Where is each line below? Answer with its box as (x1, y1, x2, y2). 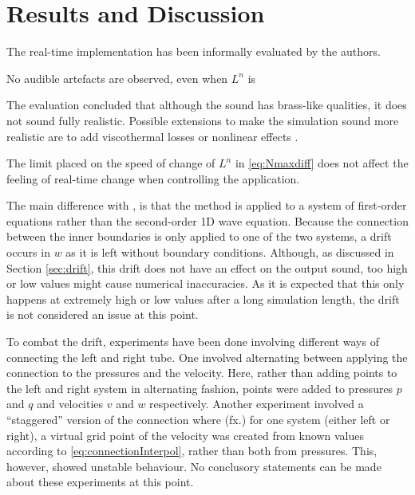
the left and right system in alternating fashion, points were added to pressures (6, 379, 393, 396)
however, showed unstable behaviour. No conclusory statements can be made (6, 458, 381, 474)
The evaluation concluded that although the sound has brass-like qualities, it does (6, 96, 407, 113)
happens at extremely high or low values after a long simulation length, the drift (6, 290, 400, 307)
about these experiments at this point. (6, 473, 194, 490)
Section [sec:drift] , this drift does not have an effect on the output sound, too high (6, 259, 408, 276)
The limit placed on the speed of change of (6, 155, 215, 171)
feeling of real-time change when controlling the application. (6, 170, 300, 187)
